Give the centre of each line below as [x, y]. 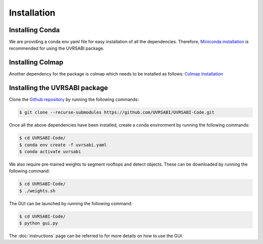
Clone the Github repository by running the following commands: [74, 99]
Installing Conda [35, 30]
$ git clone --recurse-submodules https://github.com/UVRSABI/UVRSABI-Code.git [117, 113]
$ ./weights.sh [37, 191]
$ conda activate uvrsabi [50, 152]
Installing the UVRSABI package [58, 88]
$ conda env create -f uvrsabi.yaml [63, 145]
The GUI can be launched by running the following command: [71, 203]
